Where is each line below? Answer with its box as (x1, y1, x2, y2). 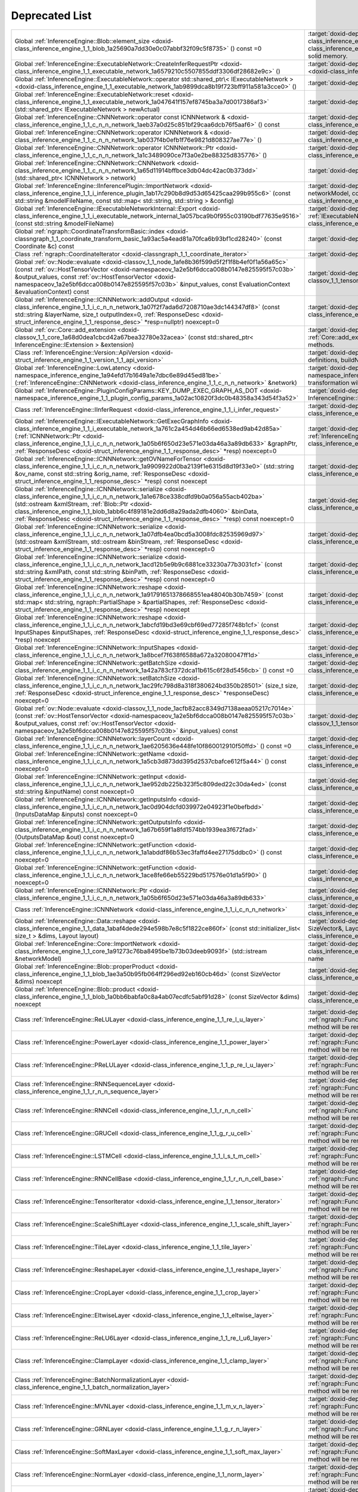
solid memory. (307, 51, 348, 60)
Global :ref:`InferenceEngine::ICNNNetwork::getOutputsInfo (14, 818, 182, 826)
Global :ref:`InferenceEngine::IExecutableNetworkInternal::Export (14, 204, 197, 212)
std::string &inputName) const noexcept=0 (14, 787, 134, 796)
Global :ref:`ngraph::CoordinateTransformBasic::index (14, 227, 165, 235)
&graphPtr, (267, 439, 298, 448)
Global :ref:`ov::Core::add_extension (14, 325, 116, 334)
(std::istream (232, 947, 267, 955)
